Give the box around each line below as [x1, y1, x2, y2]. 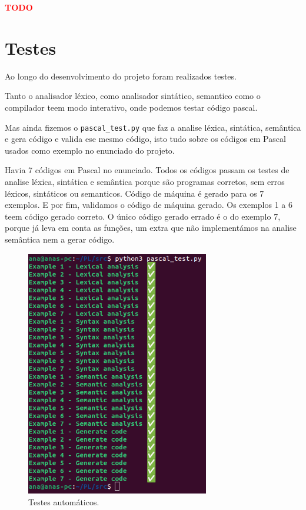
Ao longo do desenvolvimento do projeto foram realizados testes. [5, 69, 237, 82]
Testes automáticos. [28, 495, 99, 508]
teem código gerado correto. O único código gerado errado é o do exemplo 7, [5, 210, 281, 222]
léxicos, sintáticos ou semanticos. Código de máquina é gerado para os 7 [5, 187, 264, 199]
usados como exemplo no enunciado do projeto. [5, 144, 175, 156]
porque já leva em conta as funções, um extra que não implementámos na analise [5, 221, 297, 234]
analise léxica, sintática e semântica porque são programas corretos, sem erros [5, 175, 285, 187]
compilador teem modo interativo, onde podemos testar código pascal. [5, 101, 258, 113]
